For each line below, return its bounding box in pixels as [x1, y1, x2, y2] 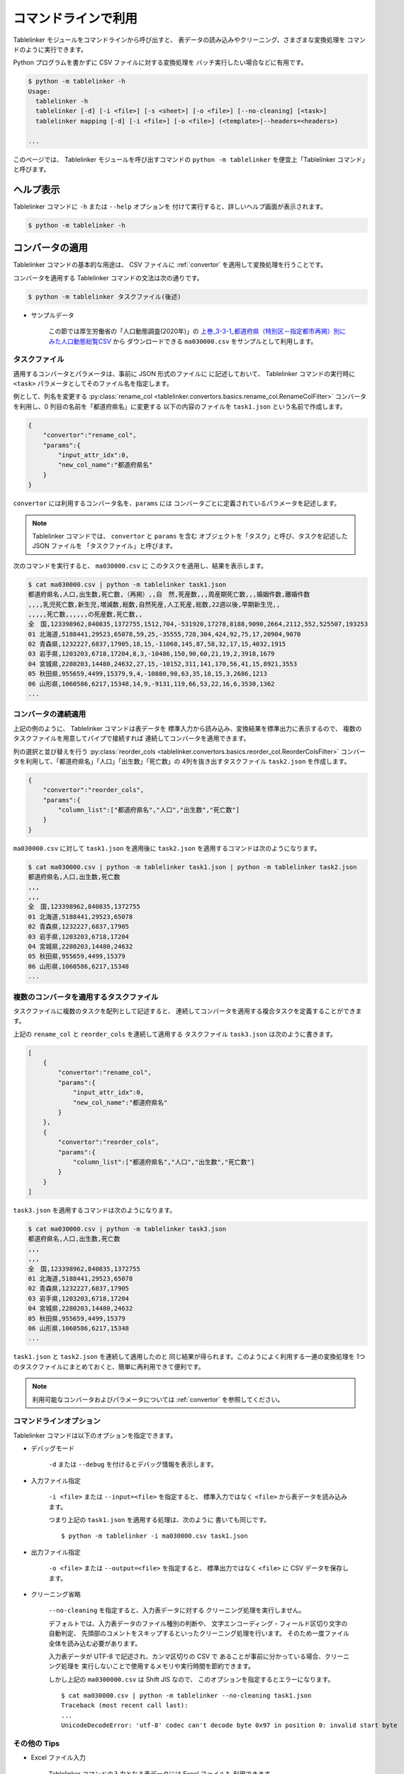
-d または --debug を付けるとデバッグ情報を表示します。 [48, 1460, 218, 1469]
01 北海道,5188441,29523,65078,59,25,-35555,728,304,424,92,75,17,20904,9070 [28, 630, 301, 638]
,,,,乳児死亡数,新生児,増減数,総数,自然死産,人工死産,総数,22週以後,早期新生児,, [28, 600, 281, 608]
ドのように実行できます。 [13, 45, 88, 53]
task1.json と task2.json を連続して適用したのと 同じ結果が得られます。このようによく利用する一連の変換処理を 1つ [13, 1352, 366, 1361]
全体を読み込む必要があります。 [48, 1639, 142, 1648]
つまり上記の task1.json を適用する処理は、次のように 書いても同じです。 [48, 1516, 271, 1524]
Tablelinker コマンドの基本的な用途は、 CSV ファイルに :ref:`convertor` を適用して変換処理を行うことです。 [13, 260, 327, 269]
